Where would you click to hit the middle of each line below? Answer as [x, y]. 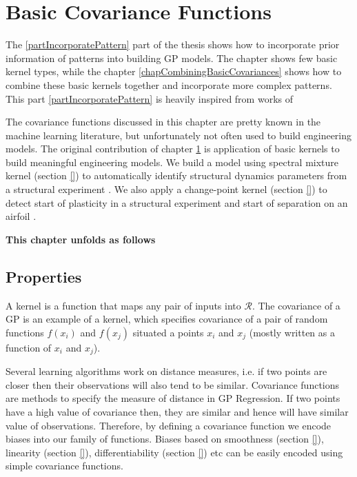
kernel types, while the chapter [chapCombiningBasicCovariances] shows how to [174, 71]
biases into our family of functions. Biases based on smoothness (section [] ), [165, 439]
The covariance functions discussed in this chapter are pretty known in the [163, 122]
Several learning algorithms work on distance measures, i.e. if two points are [166, 371]
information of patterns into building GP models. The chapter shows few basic [172, 58]
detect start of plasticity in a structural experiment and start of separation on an [177, 202]
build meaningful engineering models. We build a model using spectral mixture [172, 162]
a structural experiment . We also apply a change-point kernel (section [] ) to [166, 189]
